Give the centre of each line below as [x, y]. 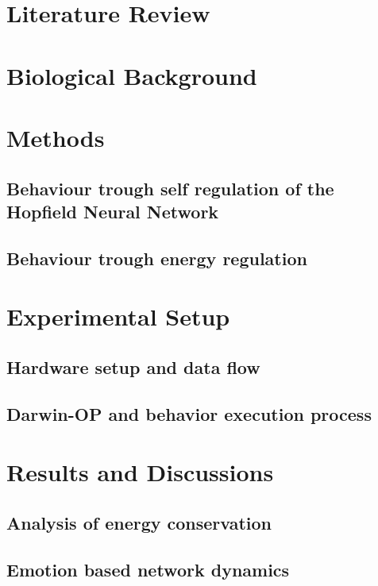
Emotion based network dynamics [148, 569]
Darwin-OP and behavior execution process [189, 413]
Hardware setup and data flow [133, 366]
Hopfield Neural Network [113, 211]
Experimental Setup [118, 316]
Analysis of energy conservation [139, 522]
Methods [56, 137]
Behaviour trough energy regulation [157, 258]
